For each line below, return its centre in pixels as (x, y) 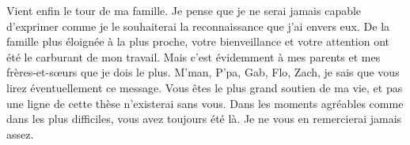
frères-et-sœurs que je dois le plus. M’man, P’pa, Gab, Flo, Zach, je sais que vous (203, 72)
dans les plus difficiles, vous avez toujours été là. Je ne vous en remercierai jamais (204, 119)
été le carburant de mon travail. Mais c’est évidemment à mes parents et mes (194, 56)
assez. (20, 134)
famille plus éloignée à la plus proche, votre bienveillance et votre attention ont (198, 41)
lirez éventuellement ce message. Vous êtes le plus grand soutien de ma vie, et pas (205, 87)
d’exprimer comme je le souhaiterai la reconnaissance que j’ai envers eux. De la (198, 26)
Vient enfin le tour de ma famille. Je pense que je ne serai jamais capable (184, 10)
